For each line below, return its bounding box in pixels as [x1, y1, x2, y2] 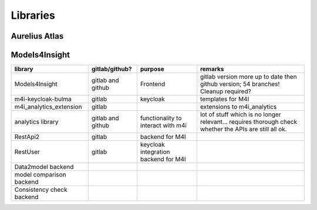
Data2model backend [14, 163, 74, 171]
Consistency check [14, 185, 68, 194]
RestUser [14, 148, 41, 156]
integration [140, 148, 170, 156]
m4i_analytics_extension [14, 103, 82, 111]
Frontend [140, 80, 166, 88]
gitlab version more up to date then [200, 73, 297, 81]
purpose [140, 65, 164, 73]
